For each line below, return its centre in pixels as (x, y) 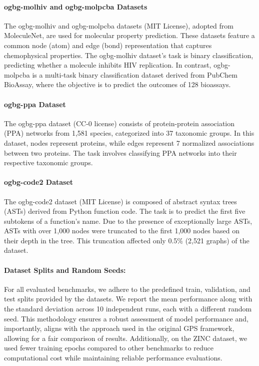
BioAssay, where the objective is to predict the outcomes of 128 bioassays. (117, 84)
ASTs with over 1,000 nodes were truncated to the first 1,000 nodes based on (122, 231)
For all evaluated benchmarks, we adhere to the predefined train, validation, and (127, 289)
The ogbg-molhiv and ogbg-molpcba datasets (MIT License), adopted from (119, 25)
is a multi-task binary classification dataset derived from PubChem (135, 74)
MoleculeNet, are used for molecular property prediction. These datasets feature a (129, 35)
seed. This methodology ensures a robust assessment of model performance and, (126, 318)
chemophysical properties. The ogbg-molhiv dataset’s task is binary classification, (129, 55)
